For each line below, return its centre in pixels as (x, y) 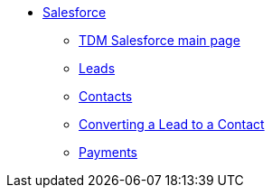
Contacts (106, 96)
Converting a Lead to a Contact (172, 124)
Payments (108, 152)
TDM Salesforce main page (159, 40)
